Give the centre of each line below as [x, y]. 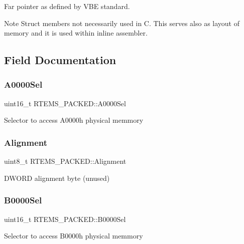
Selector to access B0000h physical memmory [74, 236]
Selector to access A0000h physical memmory [74, 120]
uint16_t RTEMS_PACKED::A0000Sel [65, 103]
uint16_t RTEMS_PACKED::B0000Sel [65, 219]
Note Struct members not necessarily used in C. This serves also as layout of [122, 23]
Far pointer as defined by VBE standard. [67, 6]
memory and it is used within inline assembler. [76, 33]
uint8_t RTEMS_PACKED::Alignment [65, 161]
